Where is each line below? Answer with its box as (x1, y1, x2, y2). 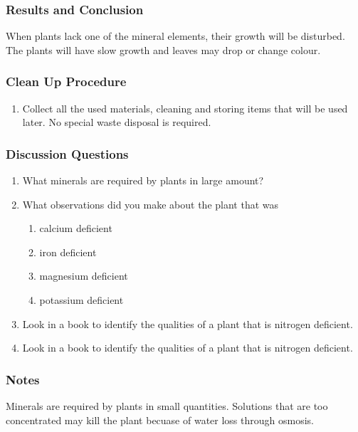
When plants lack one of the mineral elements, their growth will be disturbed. (6, 28, 345, 43)
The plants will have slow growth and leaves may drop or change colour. (6, 42, 321, 57)
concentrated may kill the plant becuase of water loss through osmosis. (6, 412, 314, 427)
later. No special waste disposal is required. (22, 115, 211, 130)
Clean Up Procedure (6, 73, 127, 90)
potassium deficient (39, 293, 124, 307)
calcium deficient (39, 221, 112, 236)
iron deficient (39, 244, 97, 259)
